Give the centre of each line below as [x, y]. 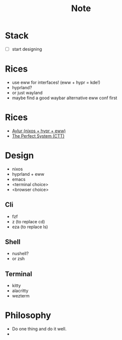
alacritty [20, 291]
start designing [27, 49]
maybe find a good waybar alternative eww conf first [64, 98]
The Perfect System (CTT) [38, 136]
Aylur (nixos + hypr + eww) [39, 131]
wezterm [21, 296]
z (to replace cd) [28, 221]
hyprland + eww [28, 174]
